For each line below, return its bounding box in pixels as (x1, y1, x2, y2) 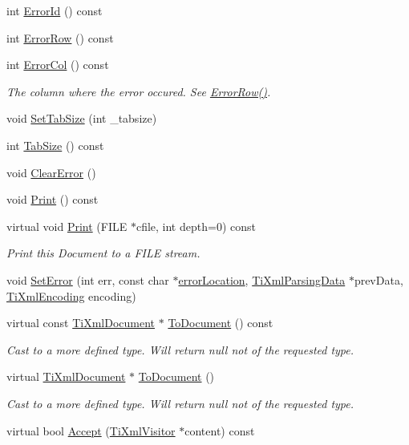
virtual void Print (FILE (6, 217, 128, 234)
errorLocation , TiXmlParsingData (178, 271, 346, 288)
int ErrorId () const (6, 2, 103, 18)
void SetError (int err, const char (6, 271, 169, 288)
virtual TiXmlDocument (6, 368, 126, 385)
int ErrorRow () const (6, 29, 114, 46)
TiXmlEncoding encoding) (6, 287, 136, 304)
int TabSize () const (6, 136, 104, 153)
